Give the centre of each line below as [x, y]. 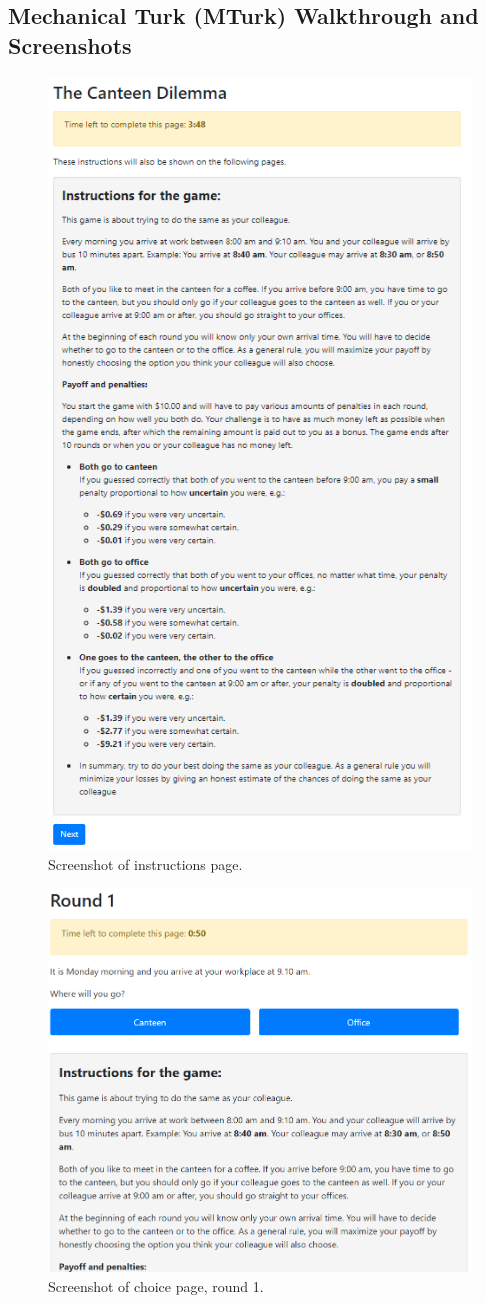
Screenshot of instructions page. [145, 863]
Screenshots [70, 44]
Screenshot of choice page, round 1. [156, 1285]
